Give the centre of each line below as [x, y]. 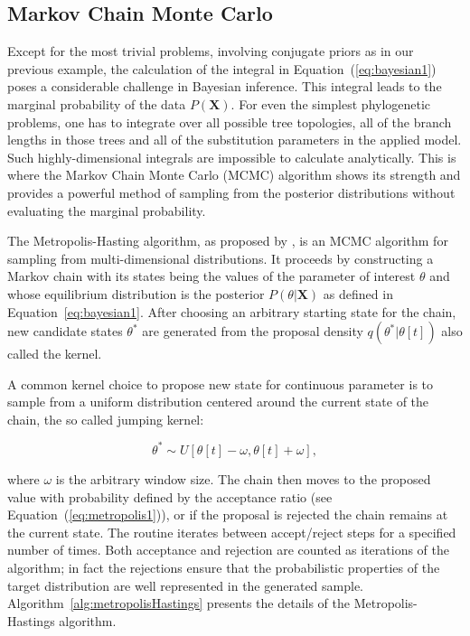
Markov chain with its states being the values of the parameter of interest [211, 276]
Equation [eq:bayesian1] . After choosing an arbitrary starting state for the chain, [232, 311]
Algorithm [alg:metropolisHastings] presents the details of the [179, 603]
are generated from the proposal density [253, 331]
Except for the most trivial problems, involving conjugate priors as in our [211, 51]
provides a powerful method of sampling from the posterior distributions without [231, 192]
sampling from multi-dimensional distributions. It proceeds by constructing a [221, 258]
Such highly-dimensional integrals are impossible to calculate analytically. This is [232, 157]
